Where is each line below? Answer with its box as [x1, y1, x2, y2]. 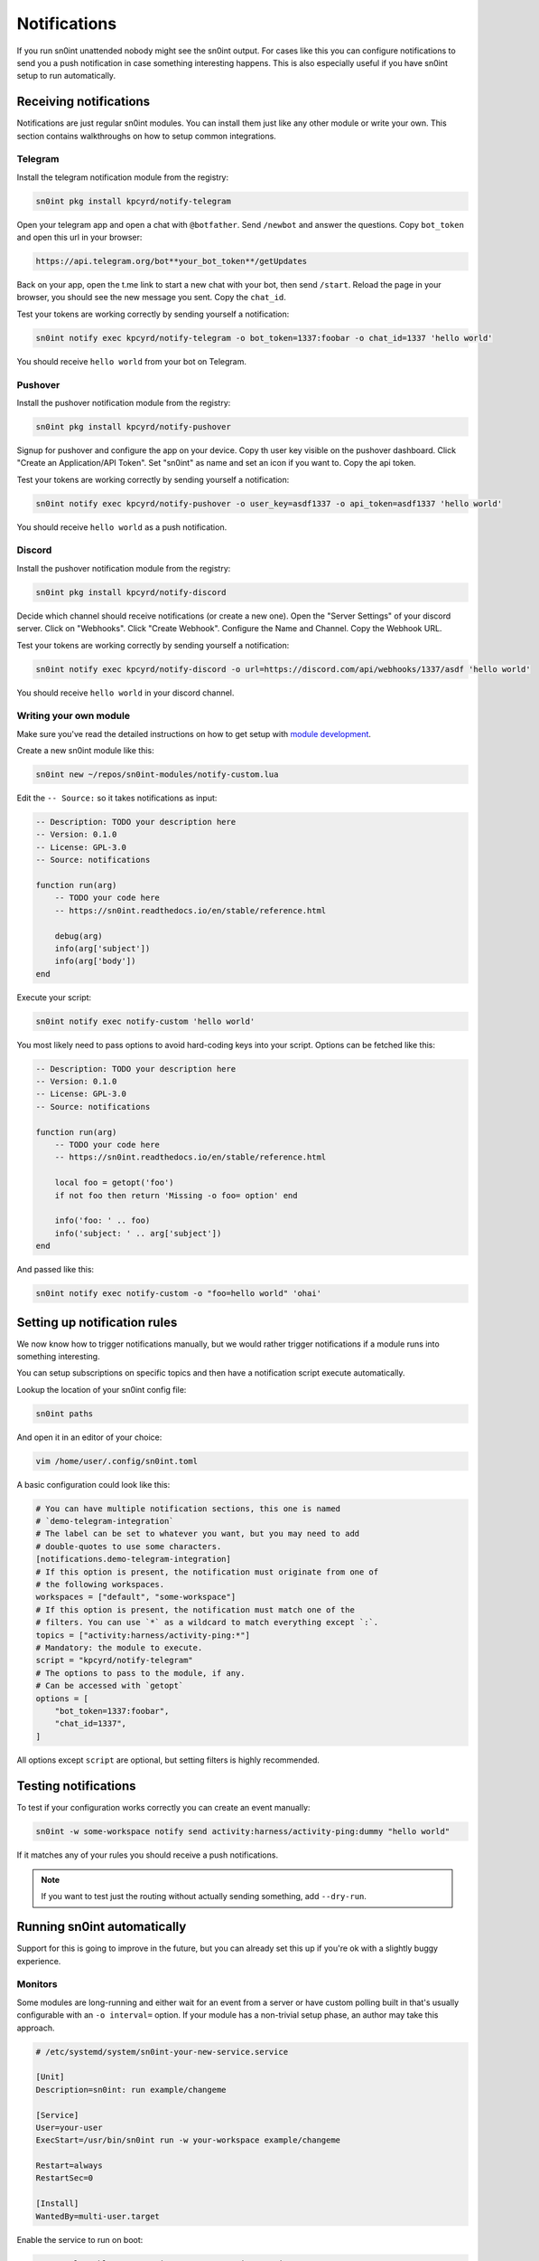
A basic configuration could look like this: [16, 1479, 171, 1490]
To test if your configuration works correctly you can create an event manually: [16, 1802, 311, 1812]
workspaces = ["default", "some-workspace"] [35, 1592, 237, 1603]
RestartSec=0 [35, 2173, 94, 2183]
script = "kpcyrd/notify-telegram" [35, 1655, 193, 1666]
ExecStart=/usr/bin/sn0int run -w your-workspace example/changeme [35, 2135, 341, 2145]
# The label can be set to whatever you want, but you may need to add [35, 1528, 360, 1539]
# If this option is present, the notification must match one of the [35, 1604, 356, 1614]
